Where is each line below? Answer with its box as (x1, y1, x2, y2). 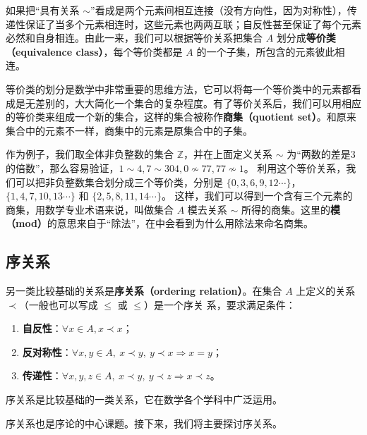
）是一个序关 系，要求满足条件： (143, 297, 296, 312)
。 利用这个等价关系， (243, 160, 347, 175)
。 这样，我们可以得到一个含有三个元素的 (161, 188, 353, 203)
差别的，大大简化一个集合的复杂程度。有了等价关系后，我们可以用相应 (35, 95, 361, 110)
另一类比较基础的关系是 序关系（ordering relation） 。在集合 (6, 283, 282, 298)
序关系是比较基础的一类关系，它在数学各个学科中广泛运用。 (6, 392, 282, 407)
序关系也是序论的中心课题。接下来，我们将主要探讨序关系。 (6, 415, 282, 430)
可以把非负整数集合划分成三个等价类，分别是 (15, 174, 223, 189)
